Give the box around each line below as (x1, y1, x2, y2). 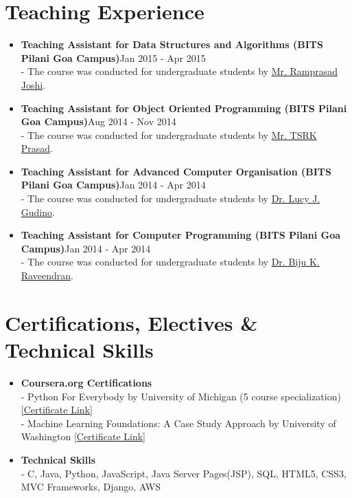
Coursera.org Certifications (21, 375, 152, 389)
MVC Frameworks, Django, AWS (21, 479, 161, 494)
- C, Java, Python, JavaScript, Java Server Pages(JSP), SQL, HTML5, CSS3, (21, 466, 347, 480)
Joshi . (21, 77, 46, 91)
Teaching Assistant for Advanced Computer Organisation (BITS (21, 164, 331, 178)
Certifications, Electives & (5, 308, 258, 336)
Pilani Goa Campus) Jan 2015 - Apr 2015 (21, 50, 206, 65)
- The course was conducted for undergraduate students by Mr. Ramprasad (21, 64, 338, 78)
